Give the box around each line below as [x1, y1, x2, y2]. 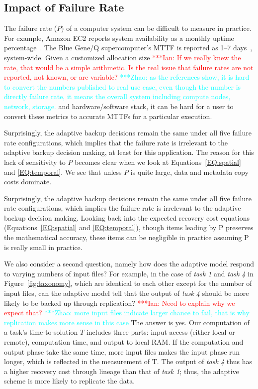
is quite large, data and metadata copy [130, 166, 249, 177]
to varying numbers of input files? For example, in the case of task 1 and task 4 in [4, 268, 254, 278]
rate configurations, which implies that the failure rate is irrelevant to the [4, 137, 228, 147]
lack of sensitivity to [4, 156, 66, 167]
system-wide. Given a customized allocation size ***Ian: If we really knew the [4, 52, 241, 62]
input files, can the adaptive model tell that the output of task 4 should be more [4, 288, 249, 298]
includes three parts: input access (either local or [86, 327, 235, 337]
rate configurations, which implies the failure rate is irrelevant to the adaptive [4, 203, 241, 213]
